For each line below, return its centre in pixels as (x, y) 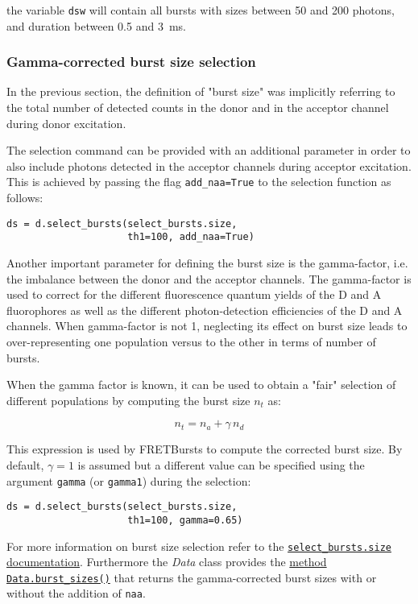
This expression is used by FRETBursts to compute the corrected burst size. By (205, 449)
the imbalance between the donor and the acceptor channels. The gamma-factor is (209, 278)
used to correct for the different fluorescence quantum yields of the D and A (194, 294)
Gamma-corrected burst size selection (131, 62)
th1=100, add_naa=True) (191, 237)
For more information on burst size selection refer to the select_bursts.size (199, 546)
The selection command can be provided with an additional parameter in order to (209, 150)
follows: (25, 198)
